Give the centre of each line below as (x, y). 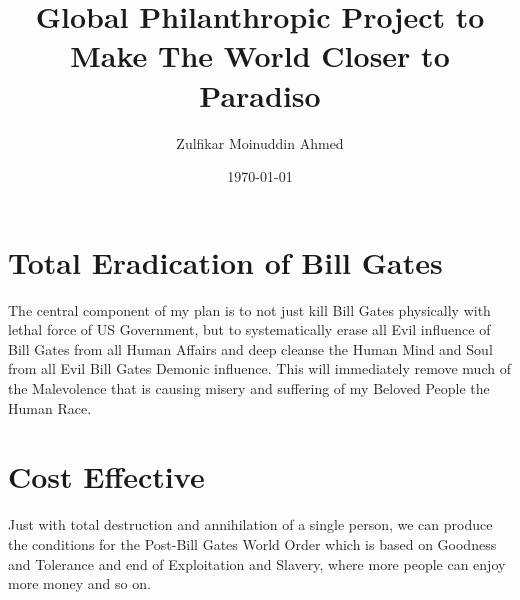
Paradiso (260, 94)
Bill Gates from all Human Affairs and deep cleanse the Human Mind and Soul (250, 348)
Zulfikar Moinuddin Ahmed (260, 142)
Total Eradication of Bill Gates (225, 261)
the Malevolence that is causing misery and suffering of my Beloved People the (249, 388)
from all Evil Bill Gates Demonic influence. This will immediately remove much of (259, 368)
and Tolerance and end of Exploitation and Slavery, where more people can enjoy (257, 563)
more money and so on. (79, 583)
